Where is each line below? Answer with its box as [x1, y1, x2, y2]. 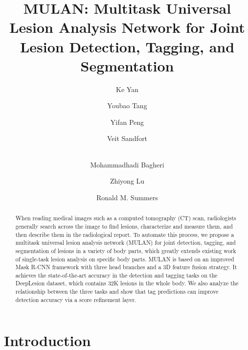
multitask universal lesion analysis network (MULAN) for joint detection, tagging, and [15, 238, 236, 247]
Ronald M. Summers [96, 192, 158, 202]
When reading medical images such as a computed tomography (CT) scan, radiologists [15, 214, 236, 222]
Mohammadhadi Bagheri [90, 159, 164, 169]
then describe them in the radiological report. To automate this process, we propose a [15, 230, 234, 238]
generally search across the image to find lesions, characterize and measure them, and [15, 222, 233, 230]
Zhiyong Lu [110, 176, 145, 186]
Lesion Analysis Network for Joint [9, 17, 245, 37]
